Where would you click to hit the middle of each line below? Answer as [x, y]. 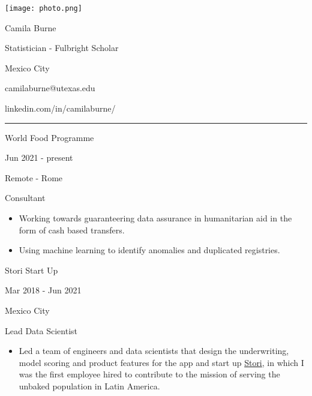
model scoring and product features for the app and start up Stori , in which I [161, 362]
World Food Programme [49, 137]
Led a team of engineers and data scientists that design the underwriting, [154, 351]
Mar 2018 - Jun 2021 [43, 290]
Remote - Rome [34, 177]
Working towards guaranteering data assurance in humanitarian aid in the [155, 218]
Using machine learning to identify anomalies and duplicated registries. [149, 250]
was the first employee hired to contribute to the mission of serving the [149, 374]
